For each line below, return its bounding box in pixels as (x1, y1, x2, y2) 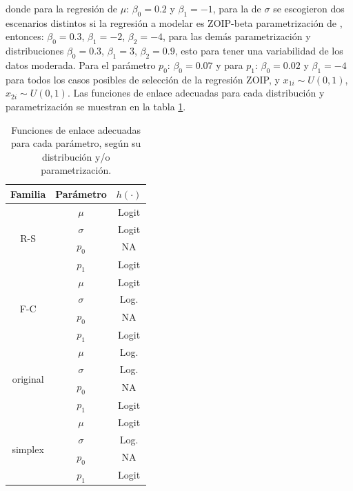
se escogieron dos (273, 1, 345, 15)
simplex (12, 441, 44, 456)
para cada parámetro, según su (10, 136, 141, 150)
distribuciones (6, 43, 64, 58)
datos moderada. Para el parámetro (6, 57, 156, 72)
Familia (10, 186, 46, 201)
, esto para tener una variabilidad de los (174, 43, 343, 58)
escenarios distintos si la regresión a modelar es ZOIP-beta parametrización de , (6, 15, 343, 30)
